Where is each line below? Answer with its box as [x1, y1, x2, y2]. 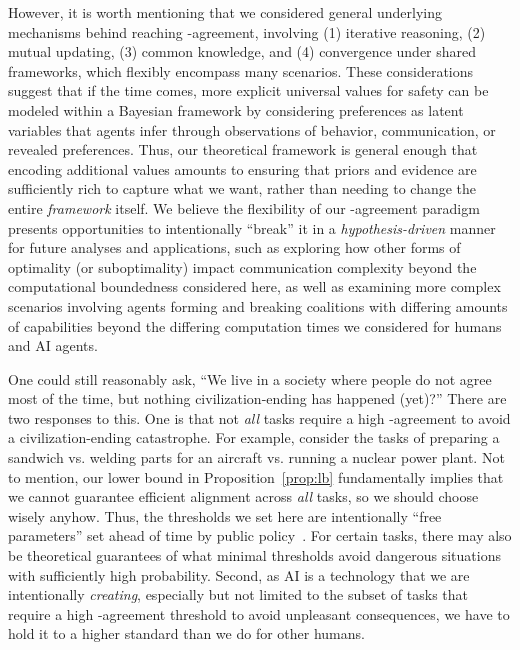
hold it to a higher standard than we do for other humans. [8, 623, 365, 644]
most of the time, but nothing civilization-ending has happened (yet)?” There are [8, 388, 507, 409]
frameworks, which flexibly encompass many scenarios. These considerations [8, 60, 474, 81]
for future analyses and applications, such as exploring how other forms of [8, 237, 461, 258]
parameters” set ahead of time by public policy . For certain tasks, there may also [8, 525, 512, 546]
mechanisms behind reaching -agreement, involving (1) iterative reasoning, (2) [8, 21, 486, 42]
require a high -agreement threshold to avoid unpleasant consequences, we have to [8, 603, 510, 624]
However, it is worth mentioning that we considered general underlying [8, 2, 442, 22]
